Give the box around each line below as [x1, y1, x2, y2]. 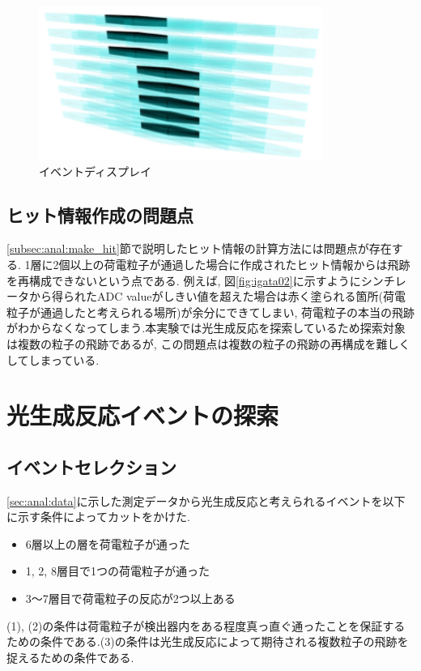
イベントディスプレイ [39, 162, 152, 179]
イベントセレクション [6, 454, 176, 479]
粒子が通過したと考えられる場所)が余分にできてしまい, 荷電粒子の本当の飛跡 [6, 303, 415, 320]
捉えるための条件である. [6, 648, 134, 665]
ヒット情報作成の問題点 [6, 202, 193, 227]
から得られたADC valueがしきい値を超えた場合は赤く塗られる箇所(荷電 [28, 288, 406, 305]
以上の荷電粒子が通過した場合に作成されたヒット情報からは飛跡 [70, 255, 410, 272]
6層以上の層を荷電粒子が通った [25, 535, 190, 552]
